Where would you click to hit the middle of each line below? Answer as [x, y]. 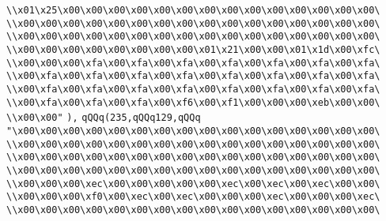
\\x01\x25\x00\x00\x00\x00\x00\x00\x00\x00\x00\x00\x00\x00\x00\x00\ [193, 10]
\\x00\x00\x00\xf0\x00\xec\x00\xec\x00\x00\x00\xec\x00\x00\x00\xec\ [193, 197]
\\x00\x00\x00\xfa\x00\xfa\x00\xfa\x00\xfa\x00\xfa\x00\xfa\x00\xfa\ [193, 63]
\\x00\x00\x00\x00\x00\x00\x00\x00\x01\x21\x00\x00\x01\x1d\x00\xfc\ [193, 49]
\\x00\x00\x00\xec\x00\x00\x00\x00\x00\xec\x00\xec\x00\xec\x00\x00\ [193, 184]
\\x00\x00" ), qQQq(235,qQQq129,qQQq [104, 118]
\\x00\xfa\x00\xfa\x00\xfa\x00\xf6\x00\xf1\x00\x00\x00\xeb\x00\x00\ [193, 102]
